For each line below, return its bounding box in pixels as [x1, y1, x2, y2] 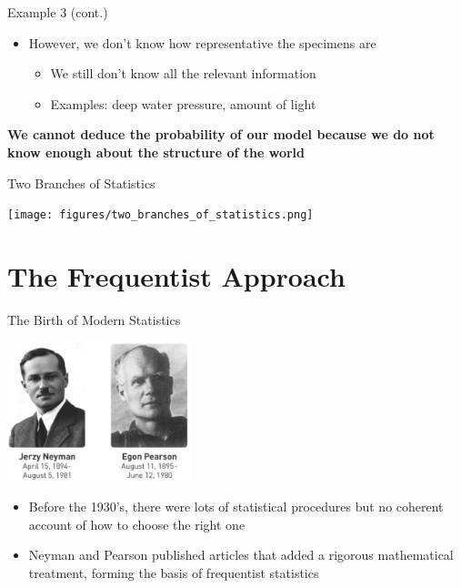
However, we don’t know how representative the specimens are [28, 33, 376, 52]
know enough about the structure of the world [7, 142, 305, 161]
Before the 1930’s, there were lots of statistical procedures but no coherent [28, 497, 444, 516]
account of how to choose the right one [28, 514, 246, 533]
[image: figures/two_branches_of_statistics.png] [7, 208, 314, 222]
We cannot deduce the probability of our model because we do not [7, 125, 435, 144]
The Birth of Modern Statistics [7, 309, 181, 329]
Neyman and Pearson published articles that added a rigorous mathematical [28, 545, 454, 564]
